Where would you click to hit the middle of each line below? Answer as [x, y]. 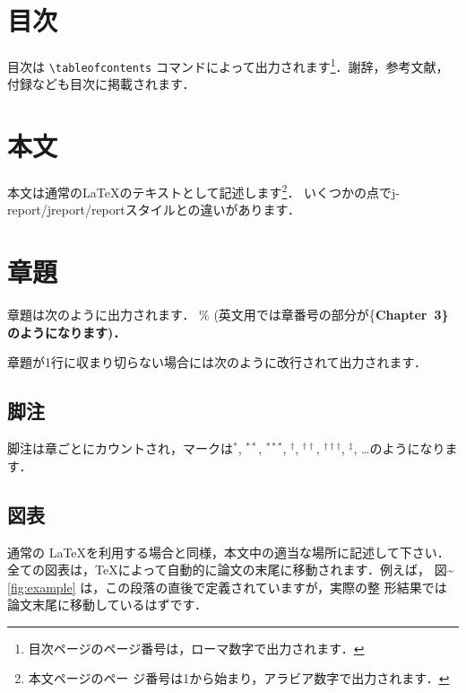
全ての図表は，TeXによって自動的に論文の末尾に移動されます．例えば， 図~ [231, 570]
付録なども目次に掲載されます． [101, 84]
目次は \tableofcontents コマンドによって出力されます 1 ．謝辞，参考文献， [228, 65]
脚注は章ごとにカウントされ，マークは [120, 448]
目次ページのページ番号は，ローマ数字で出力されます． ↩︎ [196, 648]
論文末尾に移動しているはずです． [108, 605]
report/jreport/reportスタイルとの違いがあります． [154, 210]
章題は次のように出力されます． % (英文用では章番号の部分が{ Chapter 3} [228, 315]
